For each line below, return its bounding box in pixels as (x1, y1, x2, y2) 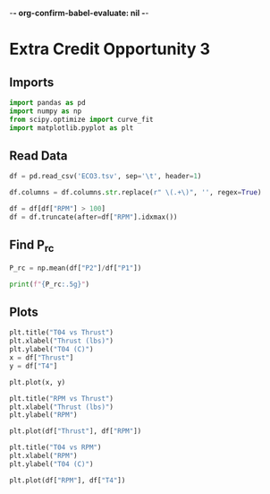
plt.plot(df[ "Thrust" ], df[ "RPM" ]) (9, 427, 142, 436)
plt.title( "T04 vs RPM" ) (9, 443, 102, 452)
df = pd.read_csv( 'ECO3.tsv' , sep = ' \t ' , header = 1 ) (9, 172, 202, 181)
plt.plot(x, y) (9, 377, 66, 386)
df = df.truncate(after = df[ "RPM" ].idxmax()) (9, 212, 178, 221)
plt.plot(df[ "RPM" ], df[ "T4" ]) (9, 475, 126, 485)
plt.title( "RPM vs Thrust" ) (9, 394, 114, 403)
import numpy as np (9, 107, 82, 116)
